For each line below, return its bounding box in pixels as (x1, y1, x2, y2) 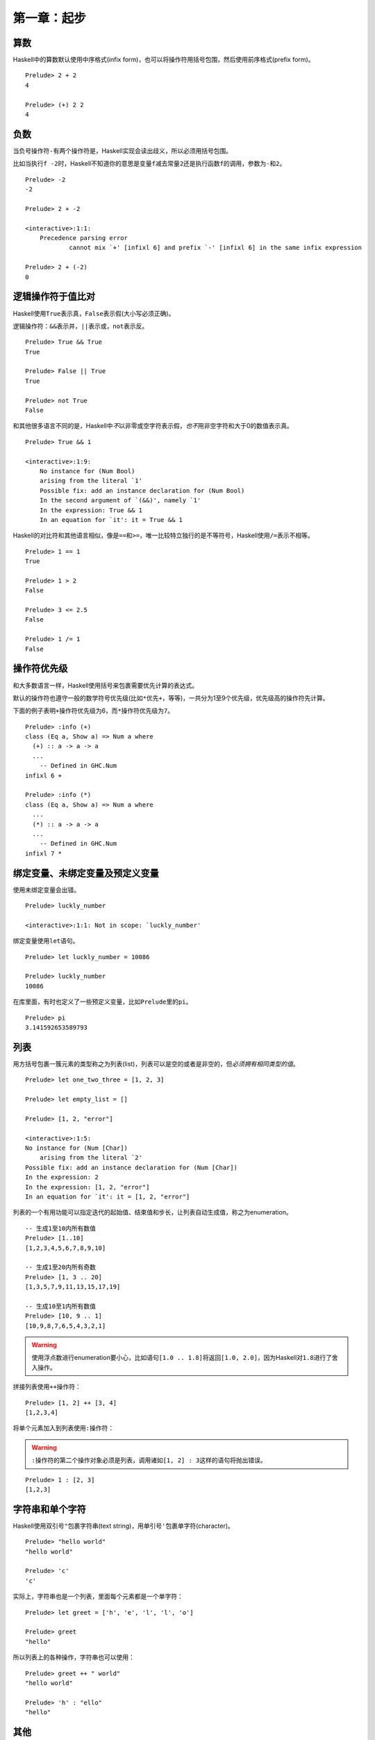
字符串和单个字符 (12, 1503, 86, 1515)
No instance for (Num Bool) (39, 467, 135, 475)
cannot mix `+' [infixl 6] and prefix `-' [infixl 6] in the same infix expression (69, 244, 362, 252)
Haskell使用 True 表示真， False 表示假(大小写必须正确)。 (12, 309, 175, 317)
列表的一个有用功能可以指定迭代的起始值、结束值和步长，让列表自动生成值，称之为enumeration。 (12, 1208, 292, 1217)
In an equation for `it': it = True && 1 (39, 516, 183, 523)
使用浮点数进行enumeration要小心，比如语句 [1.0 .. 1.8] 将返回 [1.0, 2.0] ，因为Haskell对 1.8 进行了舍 (31, 1354, 338, 1362)
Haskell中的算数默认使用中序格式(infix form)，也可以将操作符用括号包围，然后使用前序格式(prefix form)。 (12, 56, 315, 64)
